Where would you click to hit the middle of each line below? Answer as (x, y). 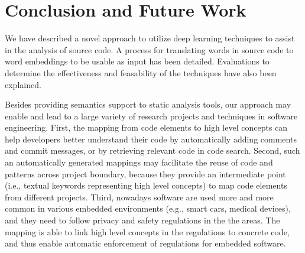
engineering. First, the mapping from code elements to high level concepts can (146, 127)
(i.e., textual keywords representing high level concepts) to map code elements (146, 185)
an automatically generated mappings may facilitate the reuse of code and (139, 162)
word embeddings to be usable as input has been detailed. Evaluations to (137, 61)
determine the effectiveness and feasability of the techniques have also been (141, 72)
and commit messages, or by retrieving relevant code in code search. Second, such (152, 150)
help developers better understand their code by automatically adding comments (151, 139)
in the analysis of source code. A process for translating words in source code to (149, 49)
